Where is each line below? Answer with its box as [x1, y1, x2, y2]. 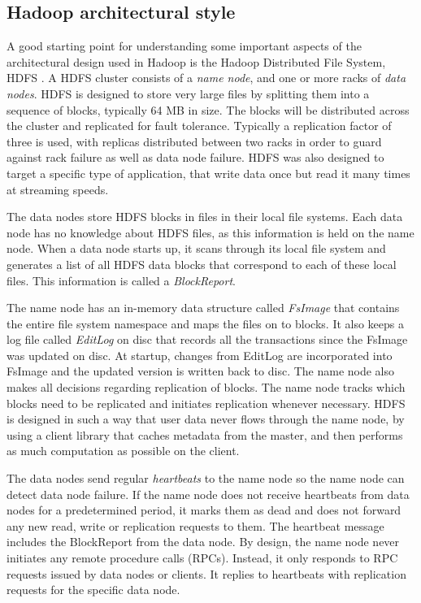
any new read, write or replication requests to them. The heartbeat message [7, 517, 384, 534]
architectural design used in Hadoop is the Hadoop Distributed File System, [7, 53, 386, 70]
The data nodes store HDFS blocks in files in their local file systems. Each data [7, 208, 403, 225]
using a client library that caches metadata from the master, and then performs [7, 426, 403, 443]
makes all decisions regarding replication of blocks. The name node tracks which [7, 379, 406, 396]
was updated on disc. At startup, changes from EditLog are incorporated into [7, 346, 393, 363]
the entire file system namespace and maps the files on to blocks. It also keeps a [7, 315, 405, 332]
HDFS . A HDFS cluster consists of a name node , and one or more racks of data [7, 69, 406, 86]
